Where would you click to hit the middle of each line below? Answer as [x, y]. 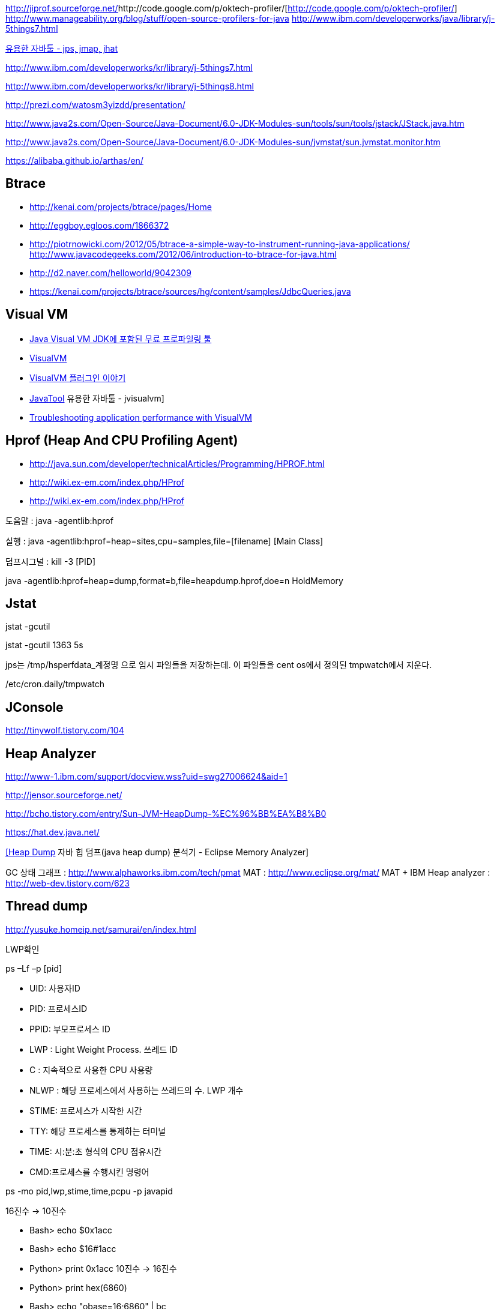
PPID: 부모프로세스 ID [70, 1029]
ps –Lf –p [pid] [34, 968]
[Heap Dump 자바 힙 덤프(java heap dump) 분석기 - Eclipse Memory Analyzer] [157, 852]
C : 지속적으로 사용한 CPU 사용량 [91, 1070]
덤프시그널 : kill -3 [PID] [50, 561]
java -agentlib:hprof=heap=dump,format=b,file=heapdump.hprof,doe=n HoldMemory [174, 580]
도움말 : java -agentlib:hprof [59, 520]
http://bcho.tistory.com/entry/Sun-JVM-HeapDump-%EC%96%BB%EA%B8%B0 [166, 814]
